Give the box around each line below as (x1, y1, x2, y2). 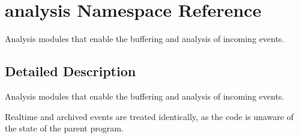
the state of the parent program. (5, 122, 124, 134)
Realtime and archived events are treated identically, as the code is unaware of (5, 110, 294, 122)
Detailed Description (5, 62, 136, 80)
